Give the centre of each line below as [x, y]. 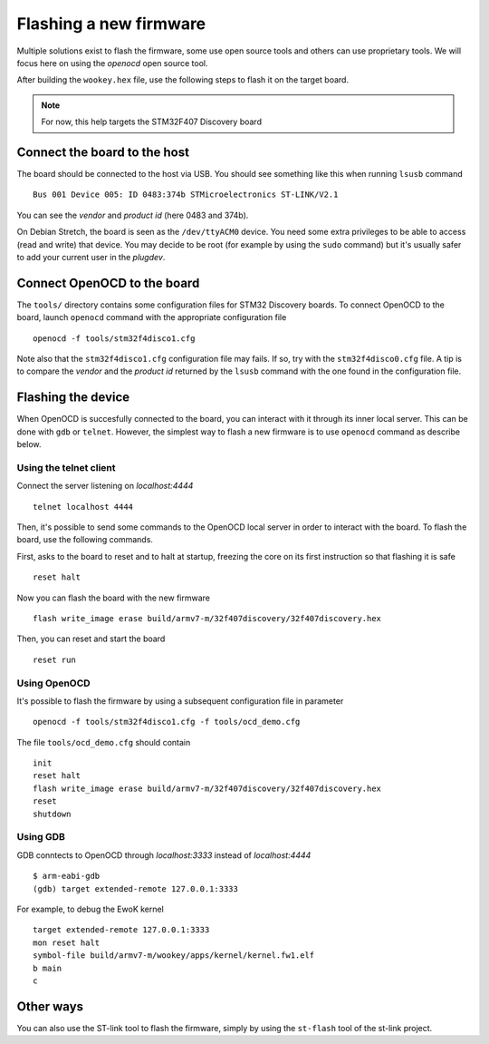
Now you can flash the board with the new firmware [114, 598]
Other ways [50, 1006]
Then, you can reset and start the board [91, 639]
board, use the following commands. [85, 540]
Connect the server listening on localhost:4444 [105, 486]
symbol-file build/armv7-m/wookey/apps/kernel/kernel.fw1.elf [174, 956]
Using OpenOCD [53, 683]
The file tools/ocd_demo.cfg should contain [104, 742]
